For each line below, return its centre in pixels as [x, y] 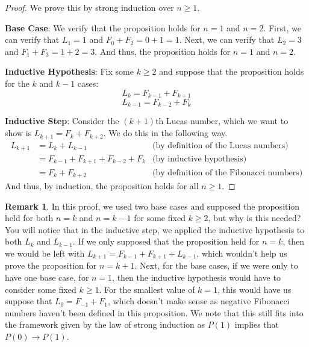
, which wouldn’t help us [242, 253]
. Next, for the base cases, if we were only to [216, 265]
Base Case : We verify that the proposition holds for [103, 27]
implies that [257, 324]
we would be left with [45, 253]
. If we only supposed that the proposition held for [166, 241]
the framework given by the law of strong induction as [105, 324]
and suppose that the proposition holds [232, 71]
